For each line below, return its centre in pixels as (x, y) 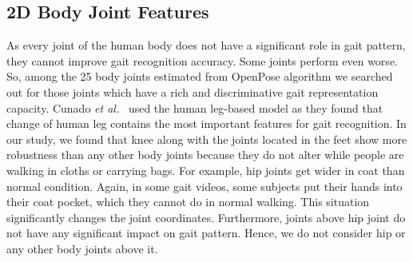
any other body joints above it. (82, 248)
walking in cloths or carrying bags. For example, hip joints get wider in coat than (206, 170)
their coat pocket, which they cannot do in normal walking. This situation (188, 202)
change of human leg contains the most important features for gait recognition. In (206, 123)
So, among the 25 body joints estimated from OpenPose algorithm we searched (200, 76)
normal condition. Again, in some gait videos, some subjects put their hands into (205, 186)
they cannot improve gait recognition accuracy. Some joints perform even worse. (202, 60)
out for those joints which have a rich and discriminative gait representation (193, 91)
